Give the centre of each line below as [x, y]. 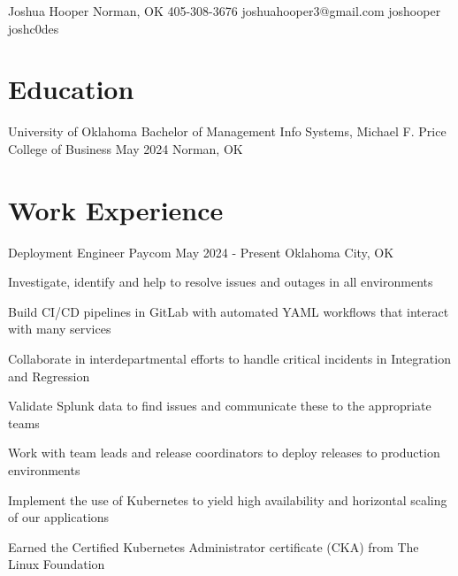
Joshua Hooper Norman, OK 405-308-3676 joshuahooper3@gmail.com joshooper [225, 11]
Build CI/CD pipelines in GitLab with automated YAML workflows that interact [229, 311]
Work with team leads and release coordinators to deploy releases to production [224, 453]
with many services [60, 329]
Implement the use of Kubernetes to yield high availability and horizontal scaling [228, 499]
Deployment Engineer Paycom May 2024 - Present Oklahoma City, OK [201, 252]
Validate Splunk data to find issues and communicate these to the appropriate [220, 406]
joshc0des [34, 28]
